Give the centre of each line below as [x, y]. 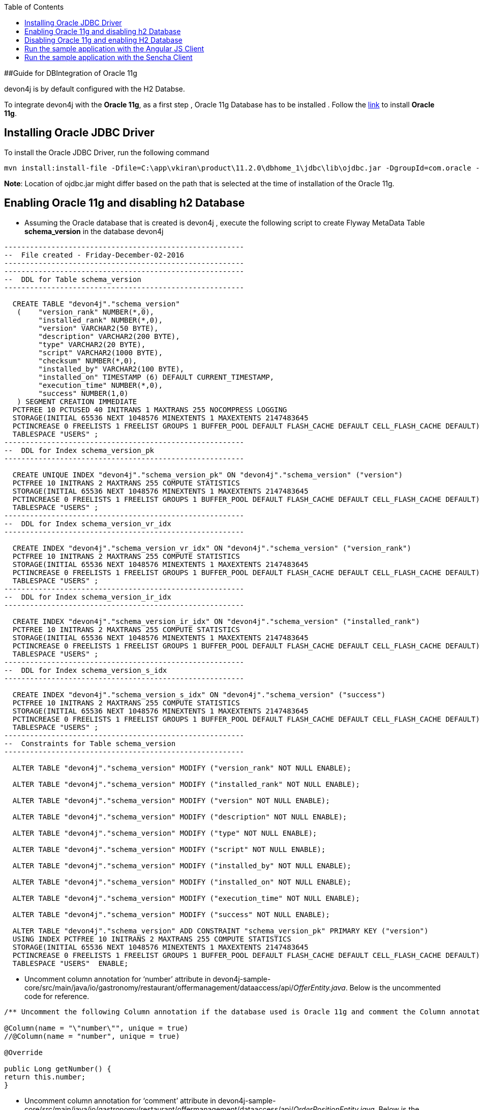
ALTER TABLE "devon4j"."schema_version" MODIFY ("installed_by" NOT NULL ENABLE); [182, 865]
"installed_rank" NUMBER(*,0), [100, 320]
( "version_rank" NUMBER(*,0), [86, 312]
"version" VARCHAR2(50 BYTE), [98, 328]
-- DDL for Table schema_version [73, 279]
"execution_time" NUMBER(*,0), [100, 385]
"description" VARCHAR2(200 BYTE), [109, 336]
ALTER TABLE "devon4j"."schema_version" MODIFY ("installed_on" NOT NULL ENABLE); [182, 882]
